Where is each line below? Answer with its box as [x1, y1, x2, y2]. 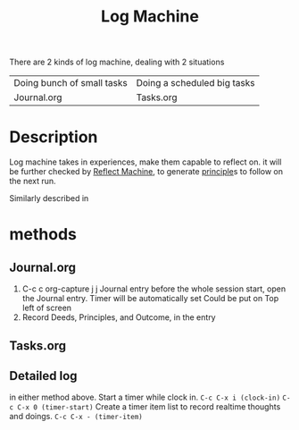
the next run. [9, 176, 56, 187]
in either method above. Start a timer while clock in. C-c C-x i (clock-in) [9, 392, 281, 403]
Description [9, 127, 98, 148]
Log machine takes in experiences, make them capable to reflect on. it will [9, 156, 282, 167]
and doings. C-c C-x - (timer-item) [9, 411, 143, 422]
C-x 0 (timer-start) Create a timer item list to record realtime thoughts [17, 401, 281, 412]
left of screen [21, 302, 72, 314]
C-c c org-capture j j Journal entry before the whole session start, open [21, 283, 287, 294]
